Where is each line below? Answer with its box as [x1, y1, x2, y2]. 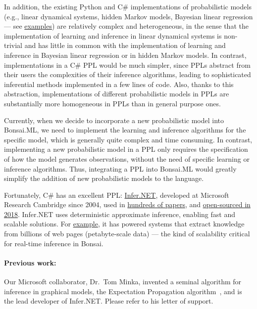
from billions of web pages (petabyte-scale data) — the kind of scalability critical [4, 228, 250, 239]
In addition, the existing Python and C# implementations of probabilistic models [4, 1, 252, 11]
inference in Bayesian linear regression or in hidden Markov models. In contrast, [4, 49, 247, 60]
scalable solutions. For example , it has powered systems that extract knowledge [4, 219, 245, 229]
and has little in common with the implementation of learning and [24, 40, 226, 50]
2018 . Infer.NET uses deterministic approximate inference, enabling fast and [4, 209, 235, 219]
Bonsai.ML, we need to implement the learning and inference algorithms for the [4, 125, 246, 135]
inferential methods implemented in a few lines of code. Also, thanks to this [4, 79, 234, 89]
